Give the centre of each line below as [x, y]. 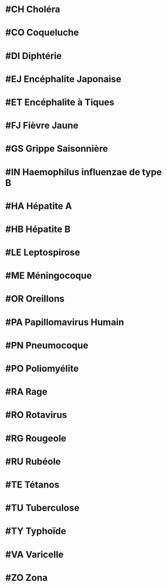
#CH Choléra [33, 9]
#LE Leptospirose [43, 253]
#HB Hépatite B [38, 229]
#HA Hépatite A [39, 206]
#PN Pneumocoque [47, 345]
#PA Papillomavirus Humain [65, 322]
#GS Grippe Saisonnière [57, 149]
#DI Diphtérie [34, 56]
